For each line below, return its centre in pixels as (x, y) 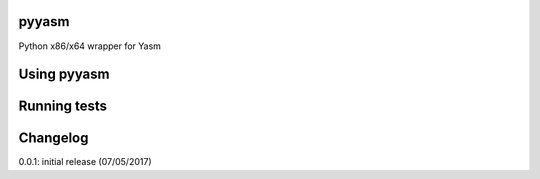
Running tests (63, 106)
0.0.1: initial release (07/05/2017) (85, 162)
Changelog (53, 138)
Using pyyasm (64, 74)
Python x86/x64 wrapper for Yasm (90, 46)
